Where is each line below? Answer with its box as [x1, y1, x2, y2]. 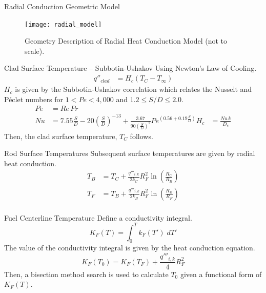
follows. [130, 130, 153, 141]
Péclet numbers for [4, 93, 64, 104]
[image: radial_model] [25, 21, 102, 28]
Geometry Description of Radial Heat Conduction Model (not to [25, 35, 227, 46]
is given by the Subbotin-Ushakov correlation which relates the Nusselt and [15, 84, 252, 94]
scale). [25, 45, 45, 56]
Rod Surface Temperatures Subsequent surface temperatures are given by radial [4, 148, 255, 159]
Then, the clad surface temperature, [4, 130, 117, 141]
